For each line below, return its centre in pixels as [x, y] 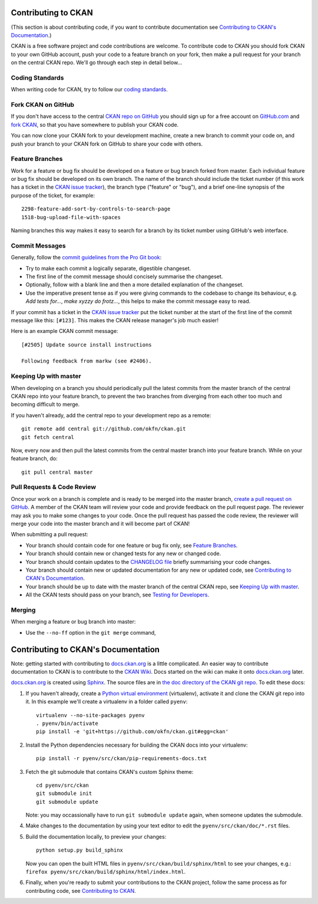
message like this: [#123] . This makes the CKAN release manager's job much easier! [115, 320]
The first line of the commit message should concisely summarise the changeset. [124, 276]
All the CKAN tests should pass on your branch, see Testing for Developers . [117, 595]
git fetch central [48, 437]
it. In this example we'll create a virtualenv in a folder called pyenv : [107, 702]
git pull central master [57, 472]
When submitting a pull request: [49, 535]
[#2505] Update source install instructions [87, 344]
